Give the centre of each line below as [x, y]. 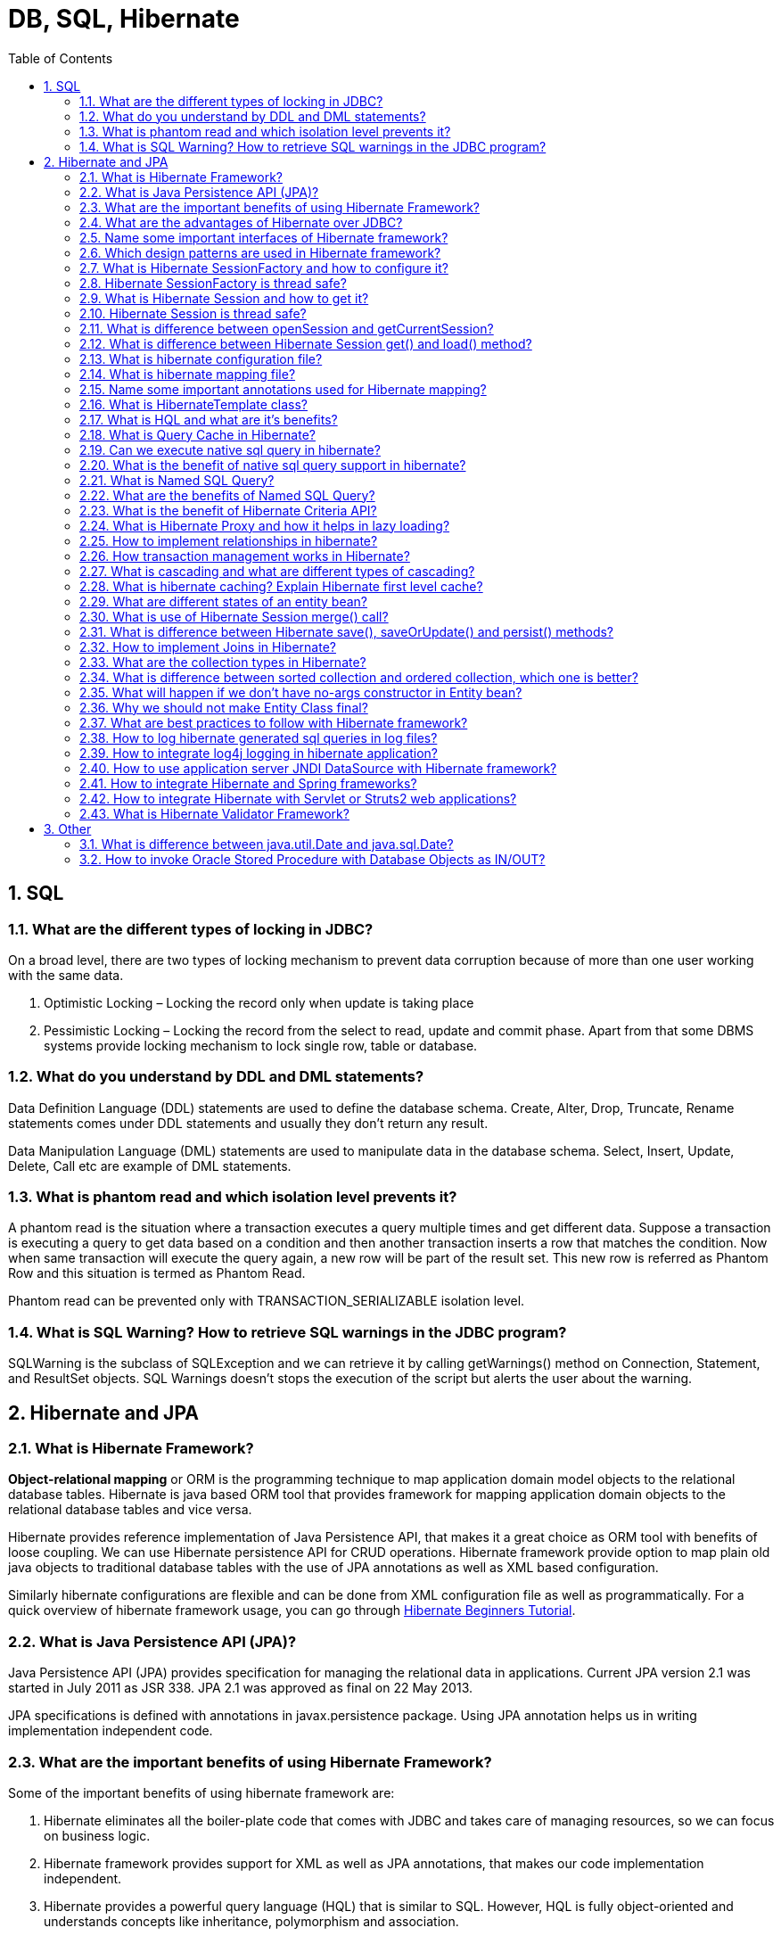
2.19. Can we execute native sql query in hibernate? [230, 449]
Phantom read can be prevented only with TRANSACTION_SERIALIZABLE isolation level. [267, 1301]
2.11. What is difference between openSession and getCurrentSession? [287, 328]
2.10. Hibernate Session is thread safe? [193, 313]
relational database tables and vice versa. [130, 1510]
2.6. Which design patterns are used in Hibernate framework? [260, 252]
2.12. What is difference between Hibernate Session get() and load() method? [306, 343]
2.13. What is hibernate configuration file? [201, 358]
